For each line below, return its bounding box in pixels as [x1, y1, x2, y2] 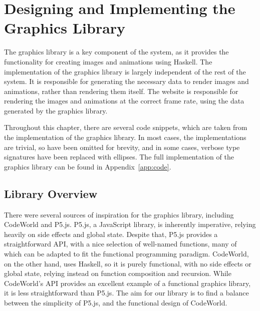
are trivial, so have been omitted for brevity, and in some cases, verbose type [4, 141, 240, 152]
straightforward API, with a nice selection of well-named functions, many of [4, 238, 237, 249]
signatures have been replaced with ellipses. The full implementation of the [4, 151, 234, 162]
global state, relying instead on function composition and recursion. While [4, 268, 231, 278]
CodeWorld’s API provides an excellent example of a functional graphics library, [4, 277, 251, 288]
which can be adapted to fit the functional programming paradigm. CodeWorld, [4, 248, 249, 259]
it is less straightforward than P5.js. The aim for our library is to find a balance [4, 287, 249, 298]
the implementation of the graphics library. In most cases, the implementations [4, 132, 246, 142]
